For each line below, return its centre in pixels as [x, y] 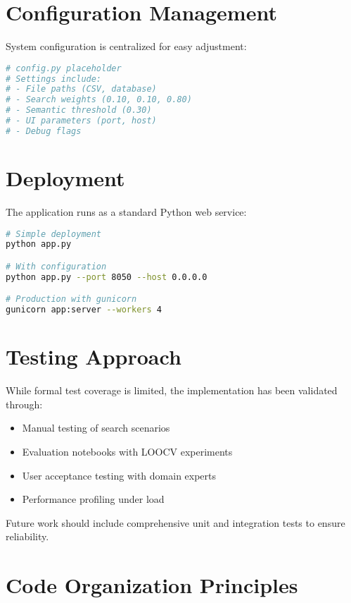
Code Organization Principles [152, 585]
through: [24, 404]
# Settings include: [54, 79]
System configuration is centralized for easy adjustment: [126, 46]
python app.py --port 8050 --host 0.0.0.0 [107, 277]
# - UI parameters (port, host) [81, 121]
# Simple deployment [54, 234]
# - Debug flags [44, 131]
